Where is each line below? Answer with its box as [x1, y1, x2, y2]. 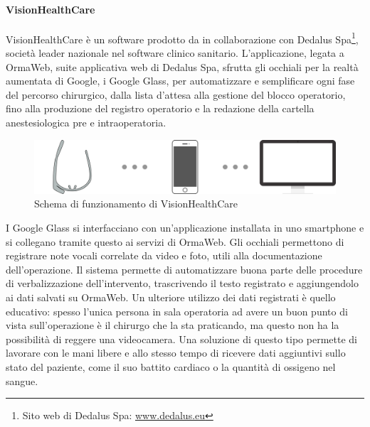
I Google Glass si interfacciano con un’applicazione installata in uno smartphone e [6, 220, 364, 234]
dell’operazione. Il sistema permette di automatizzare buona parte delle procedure [6, 261, 363, 276]
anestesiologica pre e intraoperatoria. [6, 115, 166, 130]
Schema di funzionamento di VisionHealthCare [34, 196, 238, 211]
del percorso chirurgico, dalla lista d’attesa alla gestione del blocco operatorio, [6, 87, 346, 102]
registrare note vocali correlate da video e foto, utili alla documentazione [6, 248, 322, 263]
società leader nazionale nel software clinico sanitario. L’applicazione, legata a [6, 45, 344, 60]
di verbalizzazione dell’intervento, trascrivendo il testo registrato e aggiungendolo [6, 276, 359, 291]
